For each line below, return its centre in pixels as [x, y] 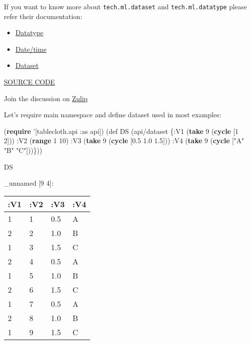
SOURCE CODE [29, 82]
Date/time [31, 49]
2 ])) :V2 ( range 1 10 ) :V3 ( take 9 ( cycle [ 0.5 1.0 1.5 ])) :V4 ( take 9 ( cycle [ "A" [124, 140]
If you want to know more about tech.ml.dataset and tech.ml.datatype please [125, 6]
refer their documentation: [43, 16]
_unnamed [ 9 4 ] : [29, 183]
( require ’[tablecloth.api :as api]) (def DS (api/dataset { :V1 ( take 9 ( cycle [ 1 [121, 131]
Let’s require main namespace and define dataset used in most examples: [113, 115]
